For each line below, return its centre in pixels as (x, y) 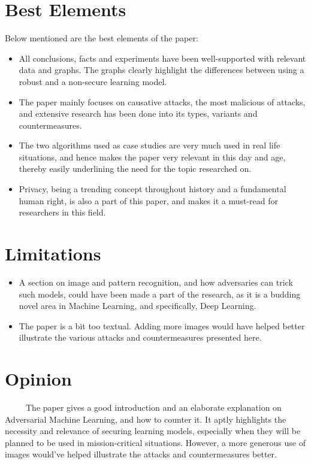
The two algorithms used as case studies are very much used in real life (150, 145)
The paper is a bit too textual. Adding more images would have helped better (162, 325)
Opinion (38, 379)
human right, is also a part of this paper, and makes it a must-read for (149, 200)
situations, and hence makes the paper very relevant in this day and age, (152, 157)
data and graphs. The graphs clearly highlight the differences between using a (161, 70)
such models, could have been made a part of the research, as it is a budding (160, 294)
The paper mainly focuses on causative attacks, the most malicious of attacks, (162, 101)
